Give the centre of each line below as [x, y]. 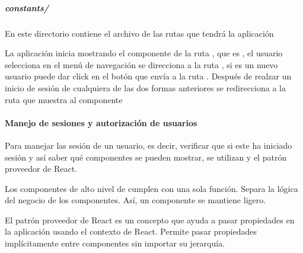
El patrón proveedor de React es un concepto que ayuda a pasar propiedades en [150, 220]
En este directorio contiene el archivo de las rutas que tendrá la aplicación [139, 33]
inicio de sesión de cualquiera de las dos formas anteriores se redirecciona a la [145, 87]
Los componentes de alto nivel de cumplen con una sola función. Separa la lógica [151, 188]
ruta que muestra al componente [64, 99]
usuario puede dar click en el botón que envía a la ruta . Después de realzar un [148, 76]
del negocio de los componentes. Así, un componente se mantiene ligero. [135, 200]
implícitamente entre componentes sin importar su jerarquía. [115, 243]
